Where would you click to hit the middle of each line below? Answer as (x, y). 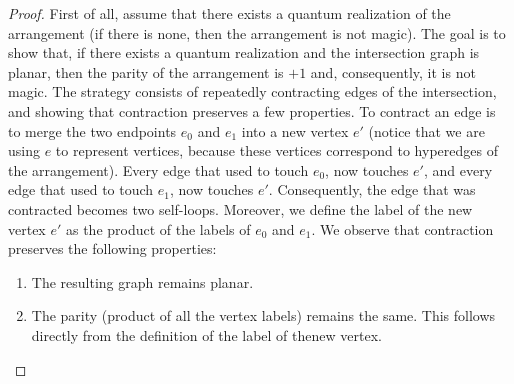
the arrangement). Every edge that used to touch (158, 169)
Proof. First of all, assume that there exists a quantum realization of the (229, 13)
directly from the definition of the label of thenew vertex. (206, 334)
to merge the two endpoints (92, 130)
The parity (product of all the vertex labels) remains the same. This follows (263, 315)
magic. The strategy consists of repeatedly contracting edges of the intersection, (252, 91)
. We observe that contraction (402, 228)
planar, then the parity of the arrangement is (146, 71)
